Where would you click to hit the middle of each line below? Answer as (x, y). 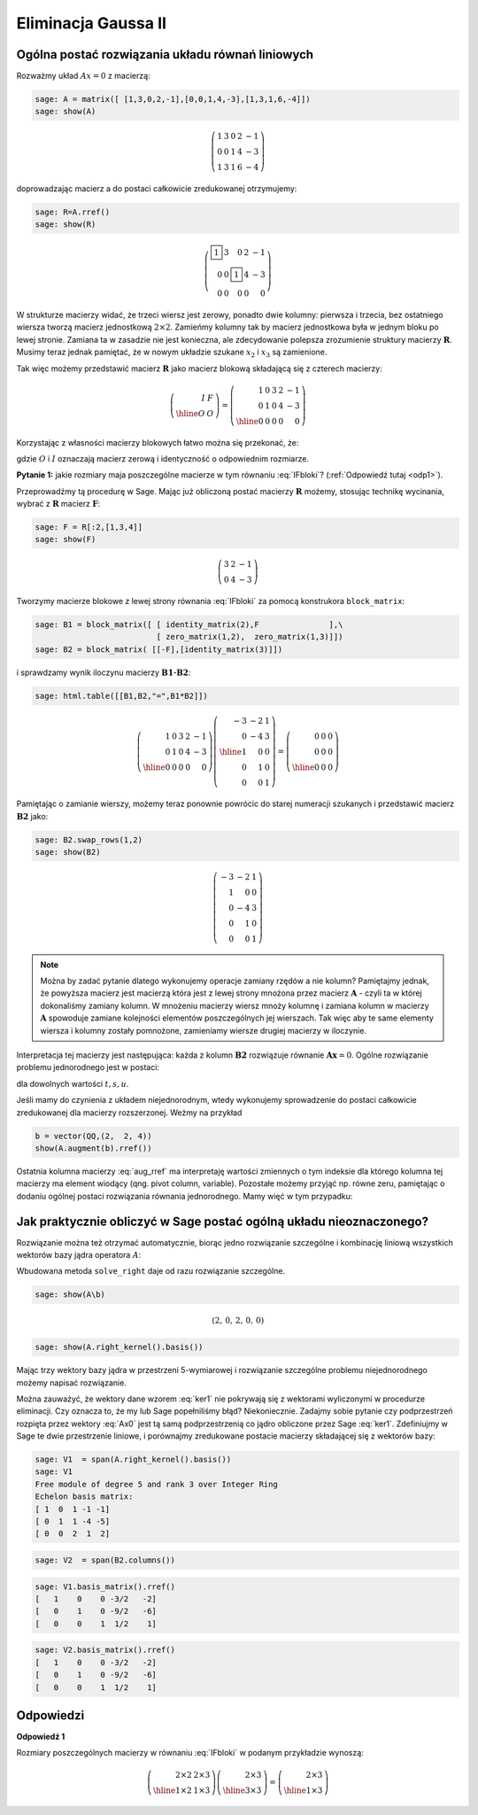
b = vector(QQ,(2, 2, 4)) (93, 1136)
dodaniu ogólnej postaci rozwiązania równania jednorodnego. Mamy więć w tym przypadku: (185, 1196)
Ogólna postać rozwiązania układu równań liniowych (165, 54)
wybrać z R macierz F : (58, 504)
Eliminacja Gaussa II (92, 23)
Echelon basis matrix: (84, 1497)
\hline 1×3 (303, 1790)
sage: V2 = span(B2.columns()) (105, 1560)
